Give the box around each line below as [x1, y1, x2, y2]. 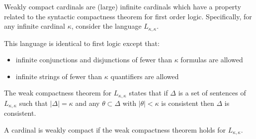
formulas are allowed [180, 54, 243, 65]
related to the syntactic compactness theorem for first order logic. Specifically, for [4, 11, 252, 21]
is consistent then [161, 97, 214, 108]
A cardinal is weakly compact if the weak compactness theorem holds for [4, 124, 226, 135]
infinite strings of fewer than [15, 71, 102, 81]
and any [75, 97, 100, 108]
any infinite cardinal [4, 21, 65, 31]
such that [19, 97, 48, 108]
